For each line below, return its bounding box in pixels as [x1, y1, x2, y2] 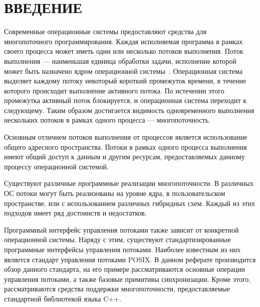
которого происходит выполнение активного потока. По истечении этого [4, 85, 224, 95]
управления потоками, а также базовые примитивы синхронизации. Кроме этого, [4, 273, 251, 284]
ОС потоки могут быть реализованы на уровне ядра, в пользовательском [4, 188, 225, 198]
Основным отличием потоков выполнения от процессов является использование [4, 132, 247, 142]
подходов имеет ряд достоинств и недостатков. [4, 208, 147, 218]
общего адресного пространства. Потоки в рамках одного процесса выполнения [4, 141, 247, 152]
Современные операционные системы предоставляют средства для [4, 26, 207, 37]
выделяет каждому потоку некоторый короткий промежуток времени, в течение [4, 75, 246, 86]
